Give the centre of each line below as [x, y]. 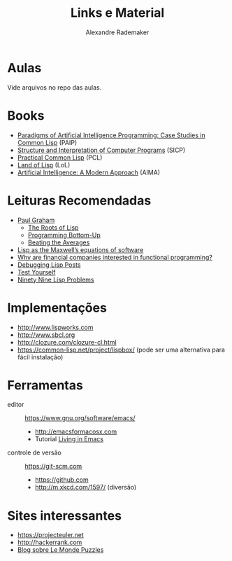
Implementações [57, 308]
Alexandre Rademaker [117, 32]
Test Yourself [36, 272]
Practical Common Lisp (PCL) [60, 157]
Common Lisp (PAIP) [47, 142]
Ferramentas [45, 385]
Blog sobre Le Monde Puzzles [60, 550]
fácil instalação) [40, 357]
